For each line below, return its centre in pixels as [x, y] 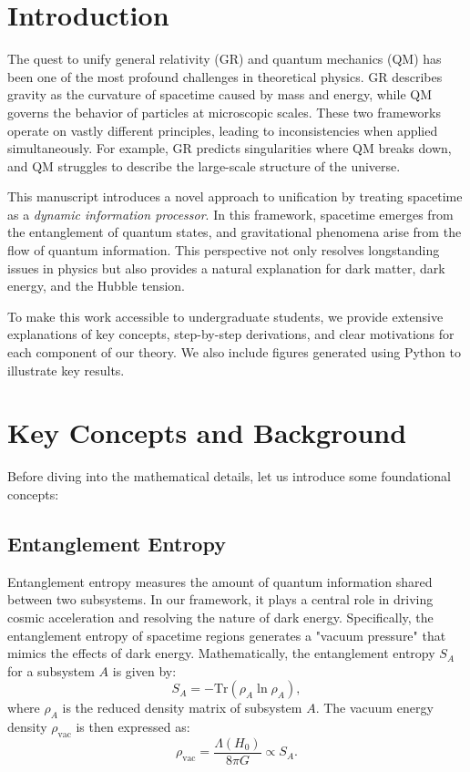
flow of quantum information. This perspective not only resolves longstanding [224, 250]
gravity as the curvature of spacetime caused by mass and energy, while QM [220, 94]
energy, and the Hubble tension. [96, 286]
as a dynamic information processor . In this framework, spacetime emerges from [230, 214]
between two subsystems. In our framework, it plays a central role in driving [220, 599]
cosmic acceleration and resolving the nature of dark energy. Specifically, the [220, 617]
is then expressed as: [133, 727]
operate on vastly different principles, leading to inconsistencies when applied [223, 130]
